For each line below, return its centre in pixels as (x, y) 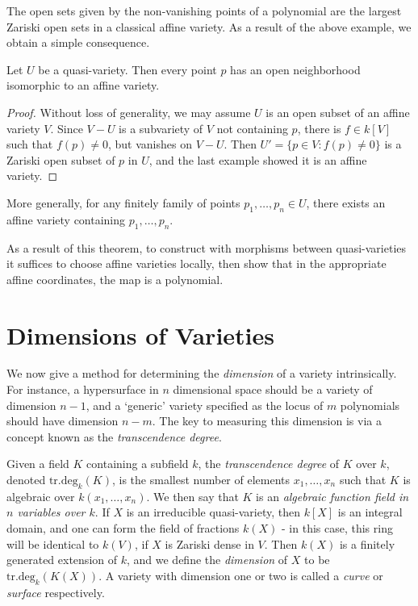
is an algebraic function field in (332, 496)
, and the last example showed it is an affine (258, 159)
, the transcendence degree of (269, 464)
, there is (319, 128)
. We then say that (192, 496)
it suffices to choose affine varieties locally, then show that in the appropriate (196, 263)
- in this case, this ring (337, 527)
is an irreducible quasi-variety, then (213, 512)
